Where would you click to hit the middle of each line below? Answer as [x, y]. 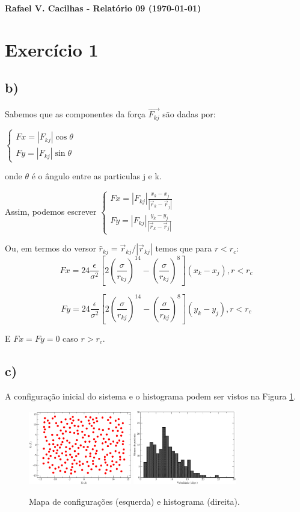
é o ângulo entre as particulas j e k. [96, 176]
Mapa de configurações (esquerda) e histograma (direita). [134, 501]
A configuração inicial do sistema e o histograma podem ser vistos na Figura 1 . [151, 396]
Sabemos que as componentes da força [75, 114]
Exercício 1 [52, 49]
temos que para [184, 248]
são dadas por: [189, 114]
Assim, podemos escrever [51, 211]
